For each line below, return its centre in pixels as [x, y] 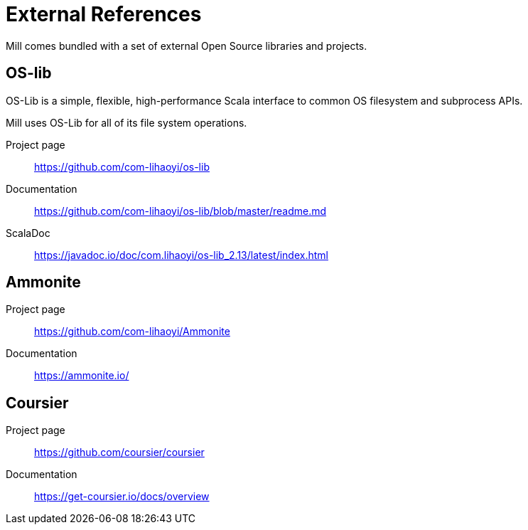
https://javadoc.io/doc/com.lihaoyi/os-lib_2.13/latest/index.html [181, 255]
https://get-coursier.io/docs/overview [122, 497]
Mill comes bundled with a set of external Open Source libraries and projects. [187, 46]
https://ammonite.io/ [82, 376]
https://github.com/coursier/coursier [119, 452]
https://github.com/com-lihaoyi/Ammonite [132, 332]
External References [104, 14]
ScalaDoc [28, 233]
